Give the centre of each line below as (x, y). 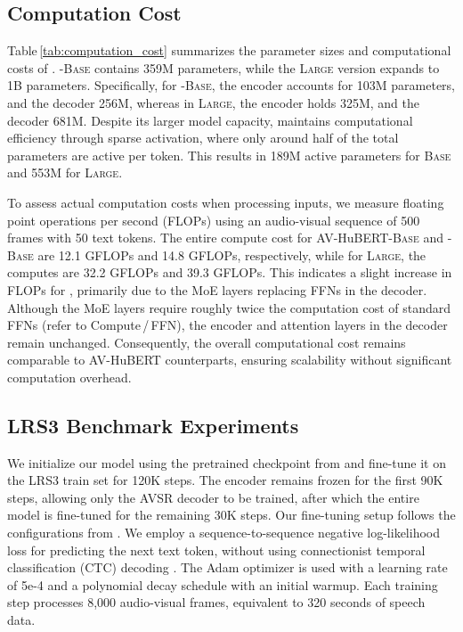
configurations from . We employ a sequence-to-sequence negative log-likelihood (224, 533)
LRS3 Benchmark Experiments (153, 425)
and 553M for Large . (65, 172)
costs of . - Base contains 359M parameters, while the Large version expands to (223, 67)
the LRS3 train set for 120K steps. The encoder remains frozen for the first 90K (225, 480)
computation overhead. (69, 377)
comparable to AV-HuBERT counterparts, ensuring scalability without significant (230, 360)
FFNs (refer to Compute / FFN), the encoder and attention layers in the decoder (227, 325)
